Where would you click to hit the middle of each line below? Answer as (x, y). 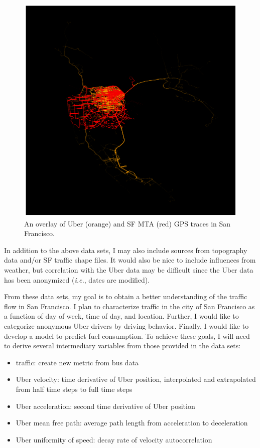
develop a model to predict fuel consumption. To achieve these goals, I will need (127, 335)
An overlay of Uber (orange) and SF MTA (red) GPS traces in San (127, 223)
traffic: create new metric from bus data (77, 362)
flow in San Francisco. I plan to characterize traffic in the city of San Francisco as (129, 306)
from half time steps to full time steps (74, 389)
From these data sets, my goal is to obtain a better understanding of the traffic (126, 296)
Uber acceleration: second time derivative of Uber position (105, 406)
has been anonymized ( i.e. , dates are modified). (77, 279)
